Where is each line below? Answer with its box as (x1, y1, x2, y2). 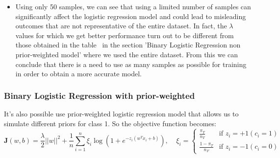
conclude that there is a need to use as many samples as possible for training (15, 59, 247, 69)
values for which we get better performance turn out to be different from (15, 30, 234, 40)
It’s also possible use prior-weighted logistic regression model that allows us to (4, 108, 239, 118)
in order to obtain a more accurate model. (15, 68, 142, 79)
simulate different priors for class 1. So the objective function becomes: (4, 118, 216, 128)
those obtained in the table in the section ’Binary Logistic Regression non (15, 40, 241, 50)
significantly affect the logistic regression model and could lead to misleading (15, 11, 246, 21)
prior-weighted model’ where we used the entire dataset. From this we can (15, 49, 238, 59)
